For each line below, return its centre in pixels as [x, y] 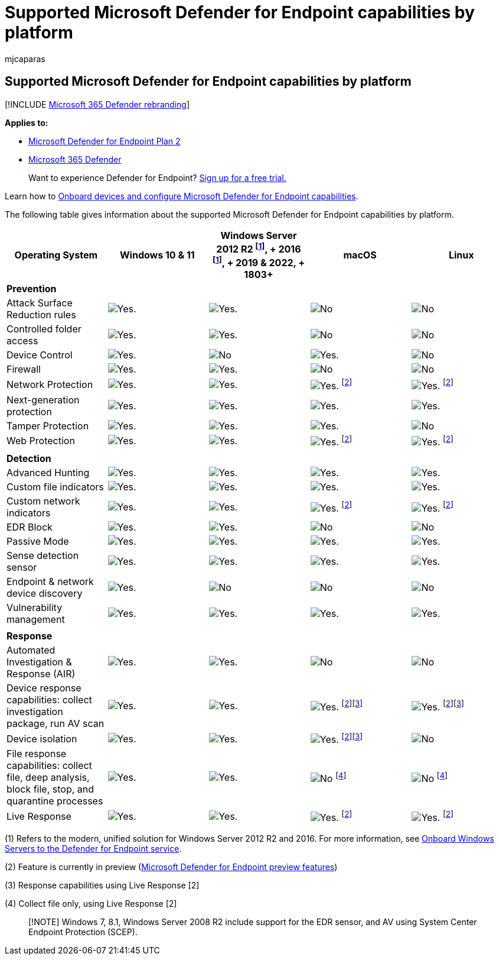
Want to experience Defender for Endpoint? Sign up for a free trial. [157, 177]
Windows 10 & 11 [157, 255]
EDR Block [30, 527]
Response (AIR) [41, 673]
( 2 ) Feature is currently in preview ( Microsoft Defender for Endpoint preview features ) [171, 867]
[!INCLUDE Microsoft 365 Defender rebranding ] [97, 104]
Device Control [40, 355]
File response [37, 754]
